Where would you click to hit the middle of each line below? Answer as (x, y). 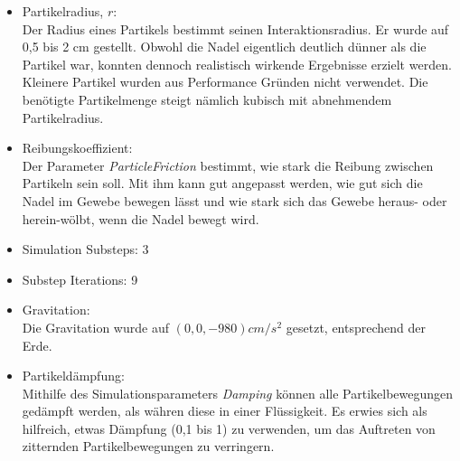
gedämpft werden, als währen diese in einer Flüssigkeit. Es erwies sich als (225, 411)
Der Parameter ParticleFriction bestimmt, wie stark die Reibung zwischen (228, 165)
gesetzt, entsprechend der (356, 327)
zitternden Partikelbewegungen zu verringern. (148, 446)
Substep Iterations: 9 (80, 279)
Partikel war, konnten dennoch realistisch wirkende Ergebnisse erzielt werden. (237, 64)
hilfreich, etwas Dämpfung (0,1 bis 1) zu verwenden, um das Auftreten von (229, 428)
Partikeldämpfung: (73, 376)
